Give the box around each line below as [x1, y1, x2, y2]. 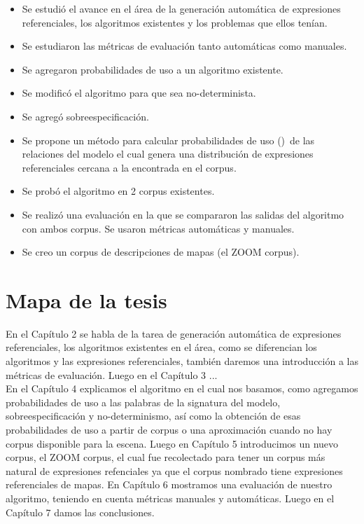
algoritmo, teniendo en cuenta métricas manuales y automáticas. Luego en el [6, 490, 335, 505]
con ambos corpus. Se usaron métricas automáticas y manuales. [22, 221, 295, 235]
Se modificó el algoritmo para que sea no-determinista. [22, 85, 256, 100]
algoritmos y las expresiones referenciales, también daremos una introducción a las [6, 354, 358, 368]
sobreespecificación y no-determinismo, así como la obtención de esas [6, 408, 301, 423]
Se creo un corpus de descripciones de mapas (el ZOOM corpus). [22, 244, 300, 259]
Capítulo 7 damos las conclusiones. [6, 504, 155, 519]
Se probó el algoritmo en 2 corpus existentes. [22, 184, 215, 198]
